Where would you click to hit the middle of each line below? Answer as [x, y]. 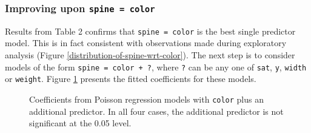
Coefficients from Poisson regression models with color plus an [147, 99]
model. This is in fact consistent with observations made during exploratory [146, 43]
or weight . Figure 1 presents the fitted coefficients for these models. [131, 79]
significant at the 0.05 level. [80, 123]
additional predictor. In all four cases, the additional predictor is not [156, 111]
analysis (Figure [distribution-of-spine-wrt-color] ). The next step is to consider [150, 55]
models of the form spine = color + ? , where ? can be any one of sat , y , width [156, 66]
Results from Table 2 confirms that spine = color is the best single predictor [150, 31]
